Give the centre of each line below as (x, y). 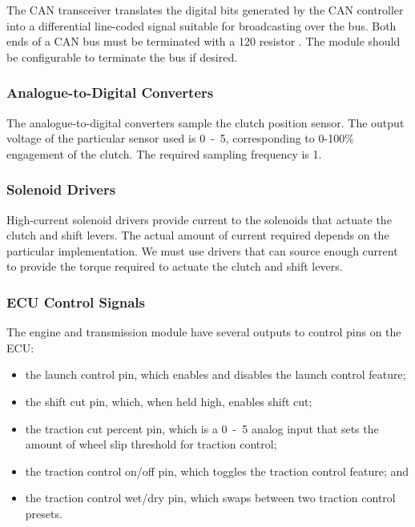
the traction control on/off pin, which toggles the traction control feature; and (217, 471)
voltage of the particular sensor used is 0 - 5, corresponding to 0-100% (180, 138)
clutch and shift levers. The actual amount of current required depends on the (198, 235)
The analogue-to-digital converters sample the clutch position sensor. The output (205, 122)
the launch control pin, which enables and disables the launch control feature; (216, 374)
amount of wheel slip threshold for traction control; (151, 444)
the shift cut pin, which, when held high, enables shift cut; (169, 401)
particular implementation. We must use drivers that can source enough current (202, 250)
